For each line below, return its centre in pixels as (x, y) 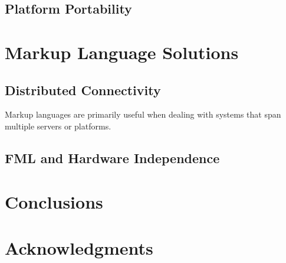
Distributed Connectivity (83, 90)
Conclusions (54, 201)
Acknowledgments (79, 247)
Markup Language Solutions (122, 52)
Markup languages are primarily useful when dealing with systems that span (143, 114)
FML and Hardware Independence (112, 158)
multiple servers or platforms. (58, 126)
